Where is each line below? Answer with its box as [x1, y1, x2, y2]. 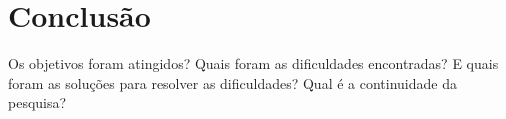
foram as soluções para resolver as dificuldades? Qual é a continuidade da [8, 72, 457, 93]
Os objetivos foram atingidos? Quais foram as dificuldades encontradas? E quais [8, 53, 499, 74]
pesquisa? [8, 92, 67, 113]
